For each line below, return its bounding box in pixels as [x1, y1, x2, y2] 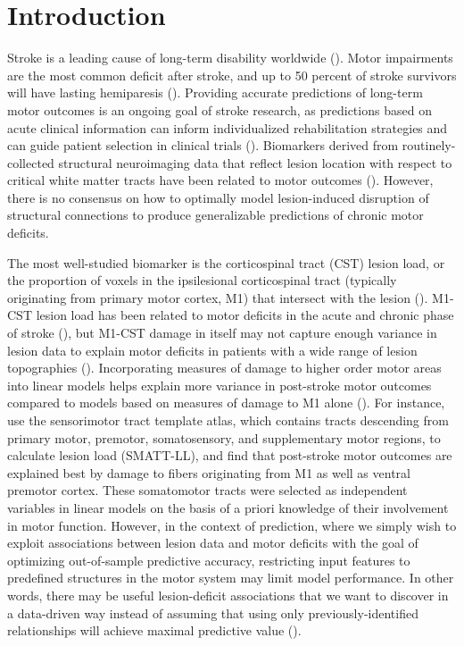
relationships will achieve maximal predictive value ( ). [7, 621, 302, 640]
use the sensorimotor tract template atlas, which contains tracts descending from [7, 411, 449, 429]
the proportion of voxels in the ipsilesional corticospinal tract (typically [7, 271, 397, 289]
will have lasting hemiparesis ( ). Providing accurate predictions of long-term [7, 83, 423, 102]
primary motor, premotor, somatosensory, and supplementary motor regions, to [7, 428, 441, 447]
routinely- [402, 136, 456, 155]
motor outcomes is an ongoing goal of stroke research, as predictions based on [7, 100, 432, 119]
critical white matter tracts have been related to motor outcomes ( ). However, [7, 171, 434, 189]
